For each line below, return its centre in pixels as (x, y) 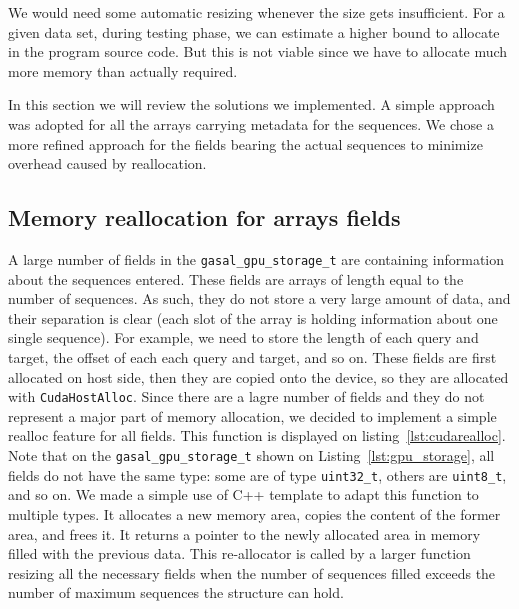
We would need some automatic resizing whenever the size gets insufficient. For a (256, 12)
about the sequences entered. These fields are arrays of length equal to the (236, 278)
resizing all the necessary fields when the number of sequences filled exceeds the (252, 572)
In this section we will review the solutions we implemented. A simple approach (251, 104)
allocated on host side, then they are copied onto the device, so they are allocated (258, 376)
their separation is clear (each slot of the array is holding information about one (253, 317)
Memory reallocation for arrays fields (204, 217)
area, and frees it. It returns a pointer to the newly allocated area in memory (244, 533)
